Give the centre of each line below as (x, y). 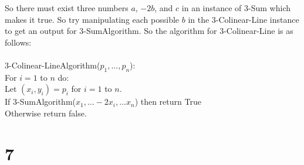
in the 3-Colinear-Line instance (244, 19)
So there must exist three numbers (67, 8)
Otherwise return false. (46, 113)
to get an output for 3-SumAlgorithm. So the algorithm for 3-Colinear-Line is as (149, 31)
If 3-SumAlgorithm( (40, 102)
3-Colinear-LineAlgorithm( (53, 65)
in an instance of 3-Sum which (236, 8)
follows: (18, 42)
